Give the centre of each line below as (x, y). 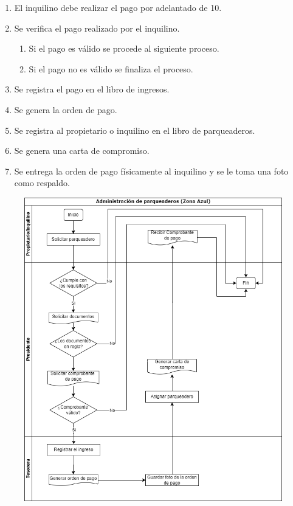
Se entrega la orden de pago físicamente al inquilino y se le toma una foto (151, 171)
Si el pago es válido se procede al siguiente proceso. (124, 48)
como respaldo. (42, 183)
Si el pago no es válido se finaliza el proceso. (111, 68)
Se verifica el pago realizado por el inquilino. (97, 28)
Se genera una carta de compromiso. (82, 151)
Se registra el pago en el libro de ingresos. (92, 89)
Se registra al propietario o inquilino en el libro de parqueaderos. (135, 130)
